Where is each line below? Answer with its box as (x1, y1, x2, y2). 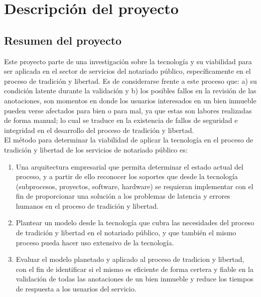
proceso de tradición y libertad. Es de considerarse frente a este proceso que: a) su (4, 75, 257, 86)
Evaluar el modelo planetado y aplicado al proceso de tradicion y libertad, (16, 254, 244, 264)
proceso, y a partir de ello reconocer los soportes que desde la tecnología (16, 171, 238, 182)
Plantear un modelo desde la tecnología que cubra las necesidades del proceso (16, 217, 254, 228)
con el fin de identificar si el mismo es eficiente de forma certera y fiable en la (16, 263, 253, 274)
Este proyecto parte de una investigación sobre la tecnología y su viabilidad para (4, 56, 252, 66)
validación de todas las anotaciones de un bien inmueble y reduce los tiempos (16, 273, 253, 284)
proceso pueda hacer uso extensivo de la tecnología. (16, 237, 174, 247)
